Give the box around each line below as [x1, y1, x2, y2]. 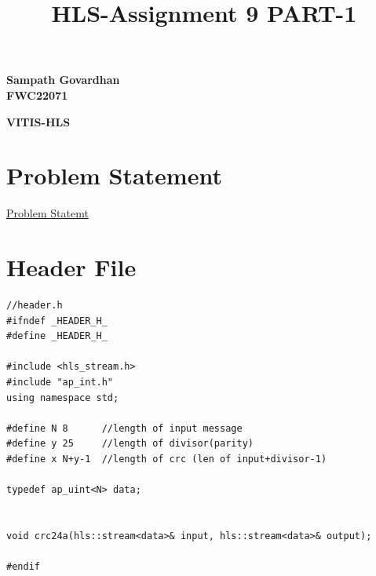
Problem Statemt [6, 205, 89, 221]
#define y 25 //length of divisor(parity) [6, 438, 254, 450]
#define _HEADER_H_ [6, 330, 108, 342]
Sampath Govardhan [6, 71, 120, 88]
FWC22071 [6, 86, 68, 103]
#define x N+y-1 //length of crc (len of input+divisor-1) [6, 453, 327, 465]
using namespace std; [6, 392, 119, 403]
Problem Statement [6, 159, 222, 191]
